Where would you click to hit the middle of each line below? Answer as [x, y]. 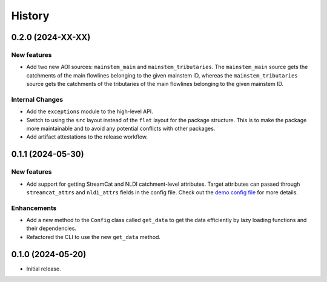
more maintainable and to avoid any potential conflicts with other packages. [121, 129]
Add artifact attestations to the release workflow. [87, 137]
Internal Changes [37, 99]
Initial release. [44, 269]
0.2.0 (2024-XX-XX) [51, 37]
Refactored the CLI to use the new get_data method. [93, 237]
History [30, 16]
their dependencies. [51, 228]
